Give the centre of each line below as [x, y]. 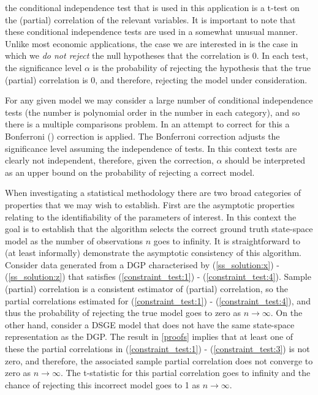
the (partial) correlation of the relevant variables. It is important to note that [150, 19]
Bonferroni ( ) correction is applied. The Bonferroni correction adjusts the [142, 136]
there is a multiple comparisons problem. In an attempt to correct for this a [147, 124]
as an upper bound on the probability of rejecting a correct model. [130, 172]
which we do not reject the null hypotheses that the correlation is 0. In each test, [157, 55]
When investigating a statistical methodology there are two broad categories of [153, 193]
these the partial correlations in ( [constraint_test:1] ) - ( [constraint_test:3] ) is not [157, 349]
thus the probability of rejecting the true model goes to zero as [123, 313]
